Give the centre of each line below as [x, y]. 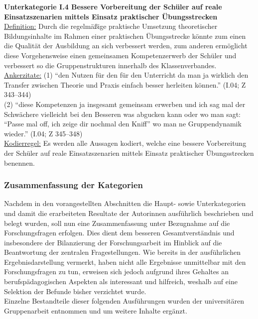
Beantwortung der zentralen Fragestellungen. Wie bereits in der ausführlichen [122, 252]
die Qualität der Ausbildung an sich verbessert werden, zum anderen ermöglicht [126, 46]
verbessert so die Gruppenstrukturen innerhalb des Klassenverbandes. [110, 65]
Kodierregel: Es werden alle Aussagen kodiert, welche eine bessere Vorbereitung [125, 143]
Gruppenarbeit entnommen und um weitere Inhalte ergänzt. [96, 310]
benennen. [19, 162]
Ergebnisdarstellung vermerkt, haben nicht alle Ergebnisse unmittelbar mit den [125, 262]
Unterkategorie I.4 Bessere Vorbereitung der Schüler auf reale [113, 6]
